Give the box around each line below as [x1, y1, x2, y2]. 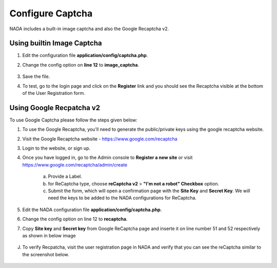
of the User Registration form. [22, 90, 86, 96]
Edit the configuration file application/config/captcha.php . [22, 52, 148, 58]
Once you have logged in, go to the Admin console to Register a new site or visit [22, 154, 193, 161]
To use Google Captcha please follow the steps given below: [9, 117, 138, 123]
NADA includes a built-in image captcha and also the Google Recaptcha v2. [9, 26, 169, 32]
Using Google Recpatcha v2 [9, 103, 101, 112]
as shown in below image [22, 233, 76, 238]
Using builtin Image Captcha [9, 39, 102, 48]
